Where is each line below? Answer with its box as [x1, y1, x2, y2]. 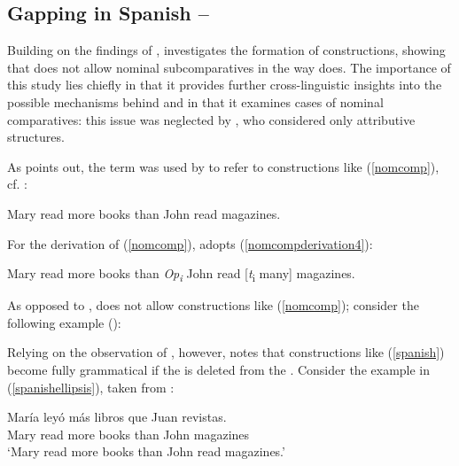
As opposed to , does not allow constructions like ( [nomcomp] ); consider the [7, 296, 419, 315]
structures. [7, 128, 65, 146]
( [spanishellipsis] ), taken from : [7, 377, 175, 396]
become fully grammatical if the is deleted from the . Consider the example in [7, 361, 431, 379]
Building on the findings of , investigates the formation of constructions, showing [7, 41, 446, 59]
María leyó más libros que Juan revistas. [7, 408, 227, 426]
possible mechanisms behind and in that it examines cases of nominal [7, 92, 384, 111]
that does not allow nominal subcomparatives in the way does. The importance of [7, 58, 451, 76]
